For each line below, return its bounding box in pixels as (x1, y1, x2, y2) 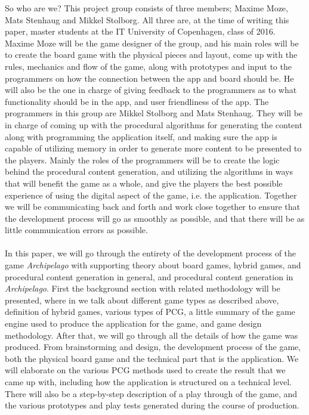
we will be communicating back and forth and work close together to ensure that (5, 200, 300, 213)
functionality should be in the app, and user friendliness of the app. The (5, 95, 269, 107)
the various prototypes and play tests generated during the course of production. (5, 399, 299, 411)
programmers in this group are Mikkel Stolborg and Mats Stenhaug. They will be (5, 107, 303, 119)
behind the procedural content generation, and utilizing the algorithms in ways (5, 165, 293, 178)
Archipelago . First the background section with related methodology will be (5, 282, 280, 295)
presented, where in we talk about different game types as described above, (5, 293, 279, 306)
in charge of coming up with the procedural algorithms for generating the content (5, 118, 302, 131)
